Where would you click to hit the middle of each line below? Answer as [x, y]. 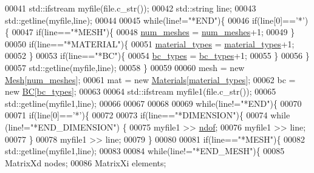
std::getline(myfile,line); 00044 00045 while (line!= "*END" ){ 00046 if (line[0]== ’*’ [155, 20]
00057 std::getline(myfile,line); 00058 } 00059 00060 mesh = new [125, 67]
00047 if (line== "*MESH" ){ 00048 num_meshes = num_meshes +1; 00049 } [153, 32]
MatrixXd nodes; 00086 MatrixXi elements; [86, 162]
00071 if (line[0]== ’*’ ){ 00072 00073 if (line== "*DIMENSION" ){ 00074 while [148, 115]
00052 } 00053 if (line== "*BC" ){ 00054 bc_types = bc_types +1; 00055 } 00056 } [157, 56]
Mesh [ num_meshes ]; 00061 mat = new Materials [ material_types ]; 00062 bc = [150, 79]
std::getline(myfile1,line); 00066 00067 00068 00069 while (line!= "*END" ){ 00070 [153, 103]
